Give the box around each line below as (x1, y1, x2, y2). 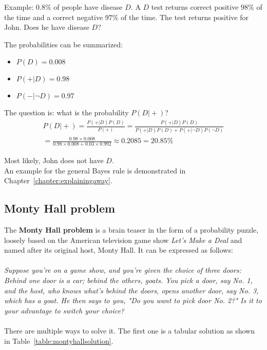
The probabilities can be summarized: (4, 39, 123, 49)
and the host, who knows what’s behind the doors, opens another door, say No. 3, (4, 285, 259, 295)
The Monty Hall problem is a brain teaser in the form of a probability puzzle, (4, 224, 259, 235)
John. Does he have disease (4, 22, 89, 32)
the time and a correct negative (4, 11, 103, 22)
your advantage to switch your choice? (4, 305, 125, 316)
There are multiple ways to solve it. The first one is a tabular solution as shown (4, 325, 255, 336)
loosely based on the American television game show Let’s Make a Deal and (4, 234, 242, 245)
